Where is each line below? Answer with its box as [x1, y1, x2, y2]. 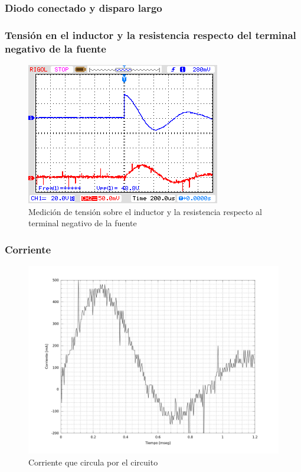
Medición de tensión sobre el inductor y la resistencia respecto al [28, 205, 263, 217]
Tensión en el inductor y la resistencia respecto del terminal [5, 27, 296, 42]
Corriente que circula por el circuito [28, 455, 158, 468]
